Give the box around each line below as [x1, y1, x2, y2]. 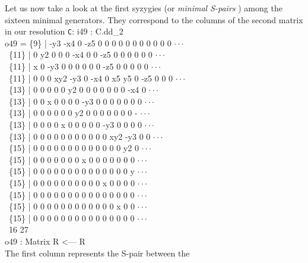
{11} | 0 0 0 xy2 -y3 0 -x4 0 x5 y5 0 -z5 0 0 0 [8, 71, 173, 84]
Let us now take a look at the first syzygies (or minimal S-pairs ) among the [5, 2, 282, 14]
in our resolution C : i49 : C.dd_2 [5, 25, 123, 37]
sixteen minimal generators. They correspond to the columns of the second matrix [5, 13, 303, 26]
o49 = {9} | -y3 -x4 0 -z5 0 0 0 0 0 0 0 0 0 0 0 [5, 36, 172, 49]
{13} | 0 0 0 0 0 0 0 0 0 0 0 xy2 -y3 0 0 [8, 130, 151, 142]
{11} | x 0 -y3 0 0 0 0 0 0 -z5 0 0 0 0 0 [8, 60, 148, 73]
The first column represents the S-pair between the [5, 246, 190, 259]
